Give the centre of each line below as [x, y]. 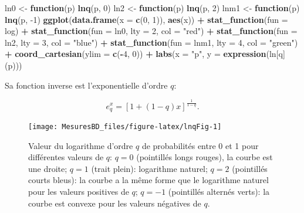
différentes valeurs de [66, 157]
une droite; [48, 168]
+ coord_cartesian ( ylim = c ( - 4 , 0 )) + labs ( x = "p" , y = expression [136, 54]
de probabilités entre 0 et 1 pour [200, 145]
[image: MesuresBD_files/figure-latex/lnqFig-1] [125, 126]
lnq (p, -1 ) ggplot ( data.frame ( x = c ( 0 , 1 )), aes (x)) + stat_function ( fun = [146, 19]
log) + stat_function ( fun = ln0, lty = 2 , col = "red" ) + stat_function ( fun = [151, 31]
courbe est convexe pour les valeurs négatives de [115, 203]
